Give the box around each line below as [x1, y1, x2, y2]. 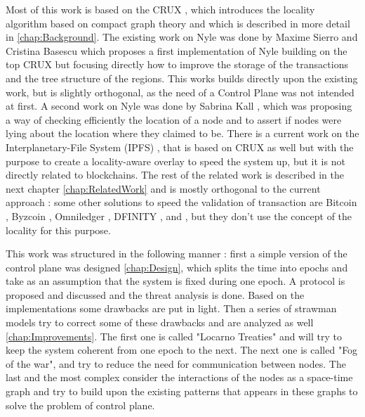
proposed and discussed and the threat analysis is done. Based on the [6, 287, 305, 302]
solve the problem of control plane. [6, 397, 155, 412]
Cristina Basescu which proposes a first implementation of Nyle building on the [6, 43, 347, 58]
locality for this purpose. [6, 222, 111, 237]
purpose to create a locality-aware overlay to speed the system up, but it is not [6, 153, 345, 168]
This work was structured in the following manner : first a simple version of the [6, 246, 347, 261]
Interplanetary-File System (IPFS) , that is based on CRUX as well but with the [6, 139, 354, 154]
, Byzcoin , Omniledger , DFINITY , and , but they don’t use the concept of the [6, 208, 352, 223]
